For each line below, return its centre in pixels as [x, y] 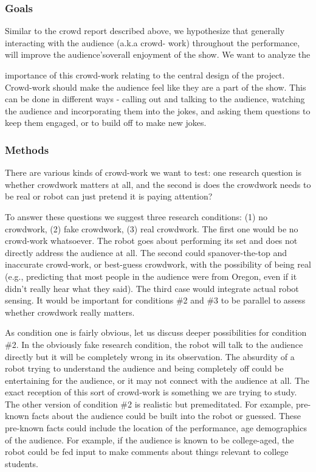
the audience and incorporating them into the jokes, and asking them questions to [158, 110]
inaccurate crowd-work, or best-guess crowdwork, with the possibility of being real [158, 264]
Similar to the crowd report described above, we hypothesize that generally [145, 31]
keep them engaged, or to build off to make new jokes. [106, 123]
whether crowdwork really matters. [70, 312]
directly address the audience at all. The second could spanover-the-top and [146, 252]
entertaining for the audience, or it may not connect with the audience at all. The [157, 380]
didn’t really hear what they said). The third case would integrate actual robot [152, 288]
